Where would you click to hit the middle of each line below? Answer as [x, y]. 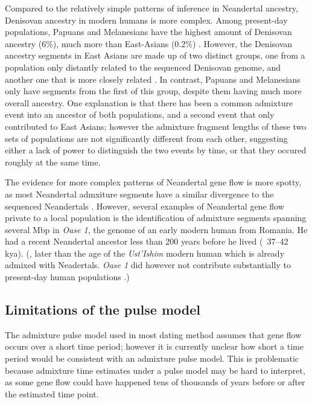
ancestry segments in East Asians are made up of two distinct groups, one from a [155, 55]
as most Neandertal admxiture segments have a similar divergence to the [139, 194]
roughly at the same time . [53, 162]
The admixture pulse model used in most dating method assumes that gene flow [153, 334]
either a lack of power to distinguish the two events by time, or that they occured [156, 150]
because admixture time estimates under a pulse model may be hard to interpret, [155, 370]
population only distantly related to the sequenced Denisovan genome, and [143, 67]
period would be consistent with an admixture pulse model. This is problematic [152, 358]
